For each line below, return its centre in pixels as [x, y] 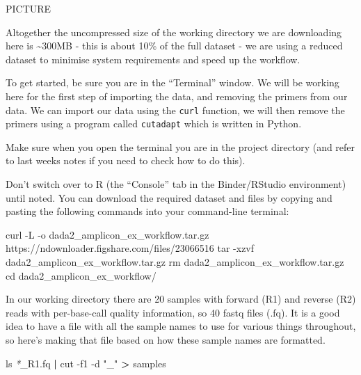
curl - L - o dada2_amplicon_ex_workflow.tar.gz [107, 234]
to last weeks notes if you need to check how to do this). [126, 160]
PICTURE [29, 8]
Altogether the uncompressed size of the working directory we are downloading [174, 32]
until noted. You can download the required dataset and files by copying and [169, 197]
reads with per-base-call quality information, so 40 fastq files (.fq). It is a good [173, 312]
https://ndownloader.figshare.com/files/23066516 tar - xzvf [130, 248]
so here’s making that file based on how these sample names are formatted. [166, 340]
